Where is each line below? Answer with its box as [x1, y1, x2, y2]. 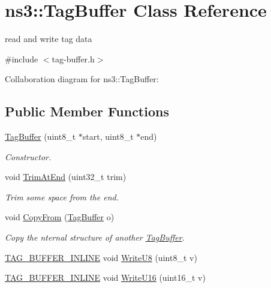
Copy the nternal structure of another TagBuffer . [5, 231, 185, 244]
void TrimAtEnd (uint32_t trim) [5, 170, 127, 183]
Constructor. [5, 150, 52, 163]
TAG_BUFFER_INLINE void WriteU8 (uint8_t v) [5, 251, 197, 263]
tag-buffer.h [52, 52, 95, 65]
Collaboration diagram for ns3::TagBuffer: [5, 73, 159, 85]
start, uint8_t [82, 130, 134, 143]
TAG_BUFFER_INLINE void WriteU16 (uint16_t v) [5, 271, 206, 284]
